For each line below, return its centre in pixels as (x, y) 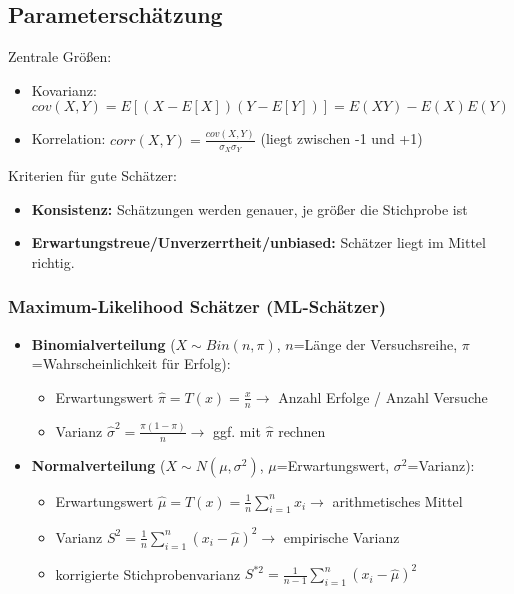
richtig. (53, 261)
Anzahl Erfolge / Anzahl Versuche (383, 396)
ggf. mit (237, 430)
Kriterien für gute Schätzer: (92, 174)
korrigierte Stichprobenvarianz (148, 573)
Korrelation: (68, 138)
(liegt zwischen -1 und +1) (341, 138)
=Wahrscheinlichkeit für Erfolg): (131, 363)
